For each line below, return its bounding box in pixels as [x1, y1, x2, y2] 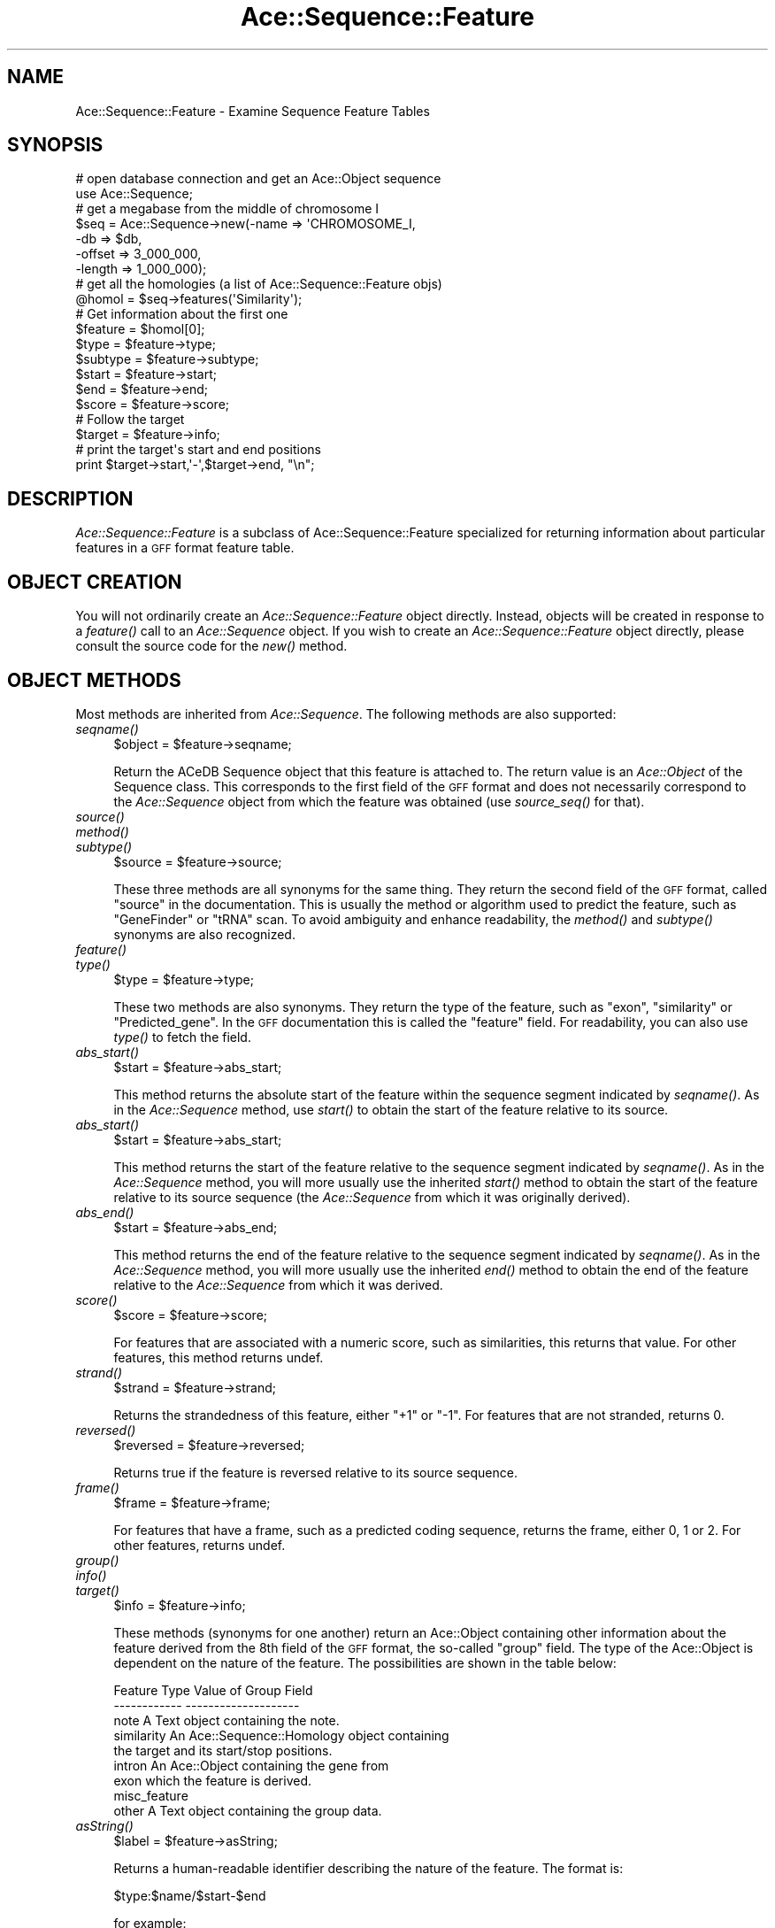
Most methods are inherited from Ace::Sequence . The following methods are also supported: [75, 706, 617, 721]
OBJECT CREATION [7, 570, 182, 593]
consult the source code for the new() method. [75, 638, 348, 654]
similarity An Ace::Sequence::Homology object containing [113, 1727, 449, 1743]
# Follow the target [75, 412, 185, 428]
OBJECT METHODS [7, 668, 181, 691]
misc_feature [113, 1787, 188, 1803]
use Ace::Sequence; [75, 186, 193, 202]
